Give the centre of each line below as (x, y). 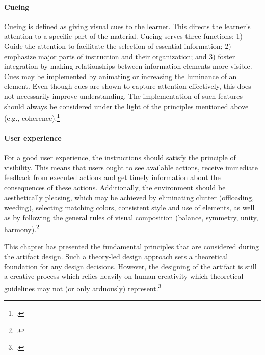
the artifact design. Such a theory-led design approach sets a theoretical (116, 256)
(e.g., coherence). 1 (32, 117)
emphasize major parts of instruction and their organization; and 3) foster (120, 56)
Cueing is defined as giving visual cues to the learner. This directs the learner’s (127, 26)
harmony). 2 (22, 228)
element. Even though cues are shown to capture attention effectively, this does (128, 86)
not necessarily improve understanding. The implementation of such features (123, 96)
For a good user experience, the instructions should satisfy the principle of (120, 157)
